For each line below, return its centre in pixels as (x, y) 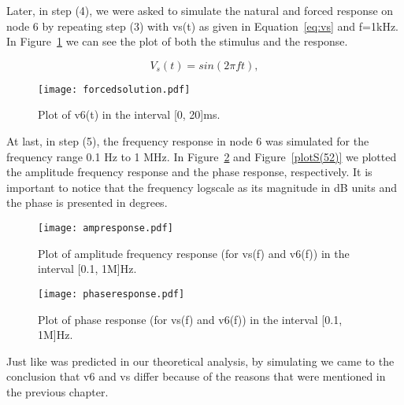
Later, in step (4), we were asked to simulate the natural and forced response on (200, 10)
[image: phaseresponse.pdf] (111, 294)
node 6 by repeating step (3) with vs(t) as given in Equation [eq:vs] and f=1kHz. (202, 26)
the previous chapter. (57, 391)
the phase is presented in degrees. (87, 202)
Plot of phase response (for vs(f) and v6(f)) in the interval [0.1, (190, 319)
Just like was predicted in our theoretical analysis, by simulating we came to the (200, 361)
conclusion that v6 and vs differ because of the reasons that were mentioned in (196, 376)
